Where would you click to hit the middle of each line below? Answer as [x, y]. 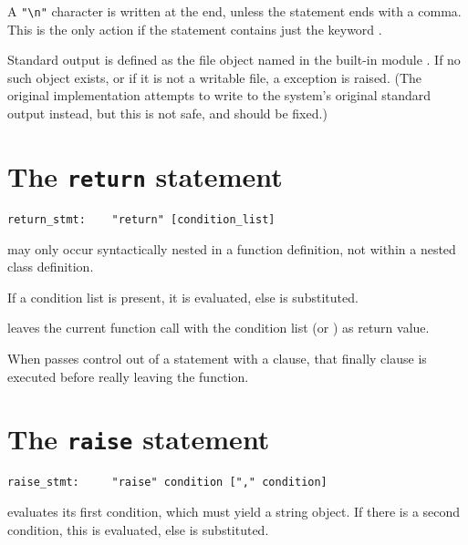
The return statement [145, 175]
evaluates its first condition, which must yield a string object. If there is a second [234, 511]
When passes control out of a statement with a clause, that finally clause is [217, 358]
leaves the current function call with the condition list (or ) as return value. [218, 328]
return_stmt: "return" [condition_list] [141, 219]
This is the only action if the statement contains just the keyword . [195, 29]
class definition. [51, 267]
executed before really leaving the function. [128, 376]
